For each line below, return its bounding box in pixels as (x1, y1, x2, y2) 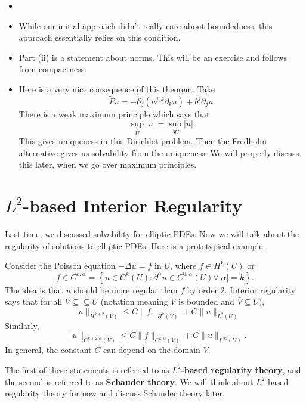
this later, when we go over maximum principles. (18, 158, 197, 170)
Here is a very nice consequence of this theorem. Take (18, 82, 215, 95)
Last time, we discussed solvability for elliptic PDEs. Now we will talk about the (5, 228, 299, 240)
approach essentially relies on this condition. (18, 31, 181, 44)
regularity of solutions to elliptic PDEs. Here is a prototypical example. (5, 239, 265, 252)
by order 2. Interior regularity (187, 283, 296, 296)
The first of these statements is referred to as (5, 363, 169, 376)
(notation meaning (100, 295, 168, 308)
